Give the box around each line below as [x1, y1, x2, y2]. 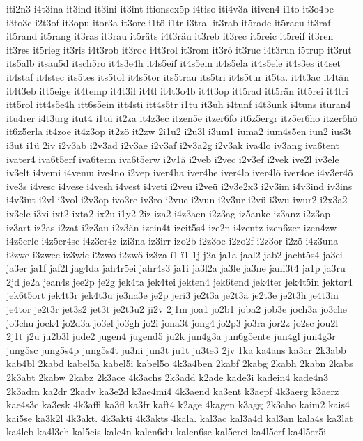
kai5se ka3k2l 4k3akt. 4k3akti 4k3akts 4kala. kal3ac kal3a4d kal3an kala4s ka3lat [6, 410, 353, 425]
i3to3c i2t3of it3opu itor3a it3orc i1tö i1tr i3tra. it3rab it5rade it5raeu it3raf [6, 15, 331, 29]
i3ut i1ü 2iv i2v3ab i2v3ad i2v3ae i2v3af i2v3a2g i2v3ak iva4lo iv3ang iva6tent [6, 137, 339, 152]
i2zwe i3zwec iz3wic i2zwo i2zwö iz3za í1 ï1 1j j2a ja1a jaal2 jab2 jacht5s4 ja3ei [6, 247, 343, 261]
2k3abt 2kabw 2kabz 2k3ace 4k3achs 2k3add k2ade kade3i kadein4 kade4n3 [6, 370, 329, 385]
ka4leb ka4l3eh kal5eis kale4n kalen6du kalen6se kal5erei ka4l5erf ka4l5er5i [6, 424, 327, 439]
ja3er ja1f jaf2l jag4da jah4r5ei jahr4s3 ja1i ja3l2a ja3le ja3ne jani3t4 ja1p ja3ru [6, 261, 346, 275]
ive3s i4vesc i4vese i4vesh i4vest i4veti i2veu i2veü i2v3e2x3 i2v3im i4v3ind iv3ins [6, 178, 353, 193]
